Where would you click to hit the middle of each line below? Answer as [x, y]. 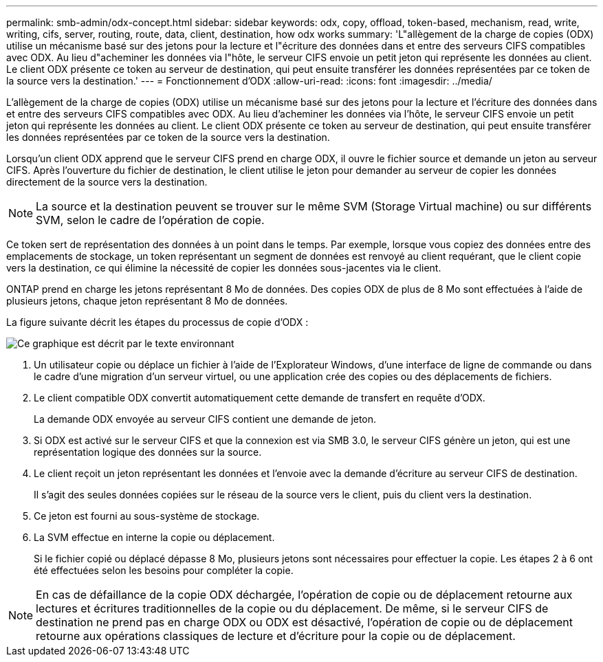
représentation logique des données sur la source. [148, 452]
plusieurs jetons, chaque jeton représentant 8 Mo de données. [147, 301]
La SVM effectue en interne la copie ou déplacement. [154, 537]
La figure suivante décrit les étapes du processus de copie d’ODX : [157, 322]
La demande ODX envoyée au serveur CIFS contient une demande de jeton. [205, 419]
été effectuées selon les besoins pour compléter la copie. [164, 570]
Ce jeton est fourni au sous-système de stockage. [147, 516]
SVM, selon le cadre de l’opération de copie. [150, 220]
